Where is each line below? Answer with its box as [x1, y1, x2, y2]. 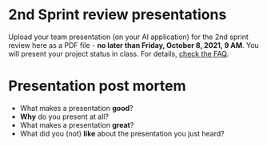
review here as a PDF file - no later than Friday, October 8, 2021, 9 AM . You [8, 40, 260, 49]
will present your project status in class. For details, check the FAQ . [8, 49, 229, 58]
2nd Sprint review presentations [8, 6, 227, 24]
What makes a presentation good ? [19, 103, 133, 112]
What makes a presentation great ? [19, 120, 134, 129]
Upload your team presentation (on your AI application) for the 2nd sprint [8, 32, 249, 41]
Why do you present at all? [19, 112, 110, 121]
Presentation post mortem [8, 77, 186, 95]
